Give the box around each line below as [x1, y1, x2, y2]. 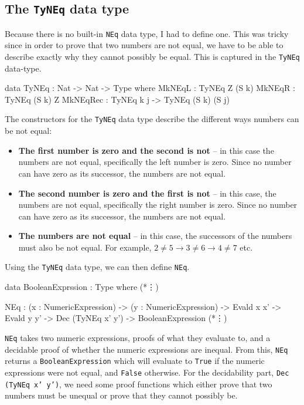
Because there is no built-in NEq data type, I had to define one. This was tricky [5, 27, 289, 39]
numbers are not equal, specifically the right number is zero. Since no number [18, 198, 298, 211]
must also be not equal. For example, [18, 241, 152, 253]
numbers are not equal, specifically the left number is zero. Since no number [18, 156, 292, 168]
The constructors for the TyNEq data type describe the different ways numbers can [5, 113, 299, 125]
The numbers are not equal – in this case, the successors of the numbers [18, 230, 292, 242]
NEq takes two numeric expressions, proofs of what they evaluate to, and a [5, 331, 271, 343]
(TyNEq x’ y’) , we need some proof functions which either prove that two [5, 377, 272, 390]
